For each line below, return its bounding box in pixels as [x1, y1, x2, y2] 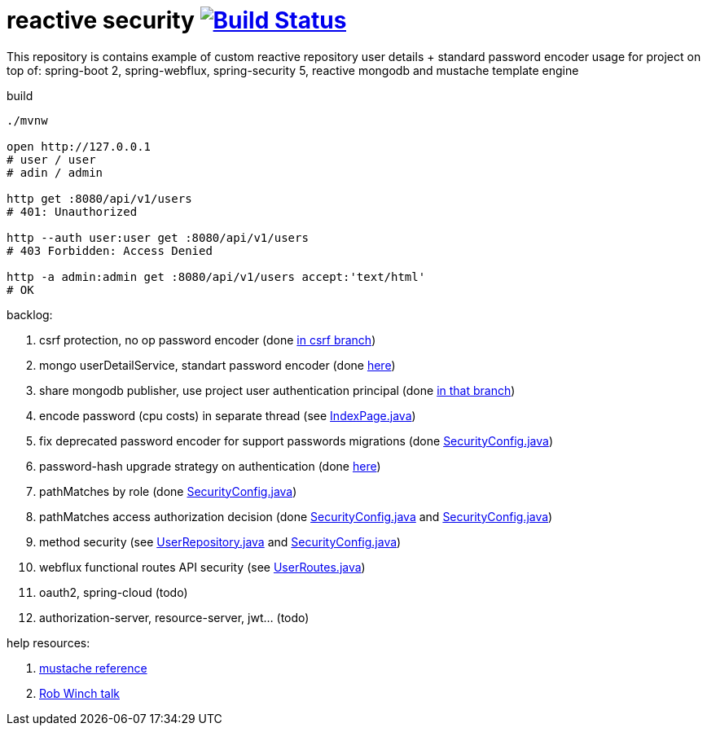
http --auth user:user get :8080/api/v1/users [7, 230, 309, 244]
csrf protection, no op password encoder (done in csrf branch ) [39, 332, 376, 347]
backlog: [7, 307, 53, 322]
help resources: [7, 635, 90, 650]
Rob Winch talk [39, 686, 120, 700]
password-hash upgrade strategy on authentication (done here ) [39, 458, 381, 473]
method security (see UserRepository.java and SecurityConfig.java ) [39, 534, 402, 549]
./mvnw [7, 113, 48, 127]
